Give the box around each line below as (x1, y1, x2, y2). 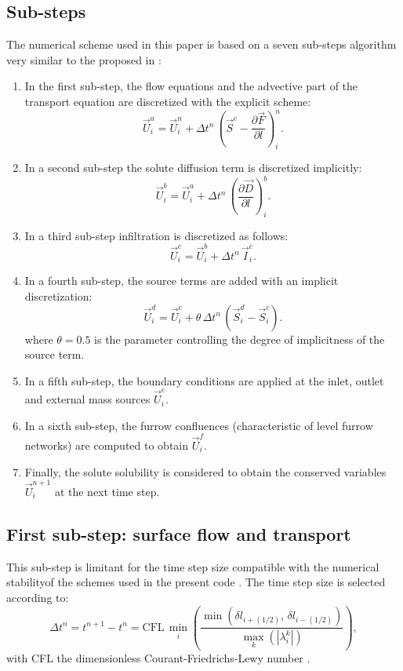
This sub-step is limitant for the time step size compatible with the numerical (6, 558, 379, 574)
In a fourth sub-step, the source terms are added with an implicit (24, 272, 339, 289)
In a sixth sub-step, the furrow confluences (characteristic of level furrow (24, 417, 373, 433)
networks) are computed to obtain (24, 437, 189, 453)
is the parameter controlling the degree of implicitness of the (94, 330, 385, 347)
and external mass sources (24, 391, 151, 407)
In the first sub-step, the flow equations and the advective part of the (24, 78, 358, 94)
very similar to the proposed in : (6, 51, 162, 67)
